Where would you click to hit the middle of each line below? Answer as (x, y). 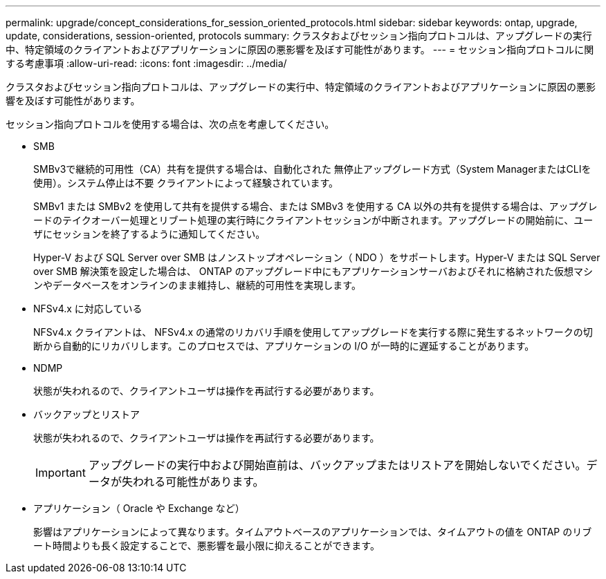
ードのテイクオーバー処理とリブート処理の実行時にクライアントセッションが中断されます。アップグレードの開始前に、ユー (313, 220)
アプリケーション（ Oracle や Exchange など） (139, 508)
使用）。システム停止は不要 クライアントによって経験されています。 (186, 183)
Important (61, 473)
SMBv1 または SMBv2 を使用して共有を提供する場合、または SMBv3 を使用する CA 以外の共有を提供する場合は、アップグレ (315, 206)
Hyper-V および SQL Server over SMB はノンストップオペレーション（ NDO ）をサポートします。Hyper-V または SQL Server (317, 257)
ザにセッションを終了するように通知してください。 (149, 234)
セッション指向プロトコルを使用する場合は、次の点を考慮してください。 (170, 124)
